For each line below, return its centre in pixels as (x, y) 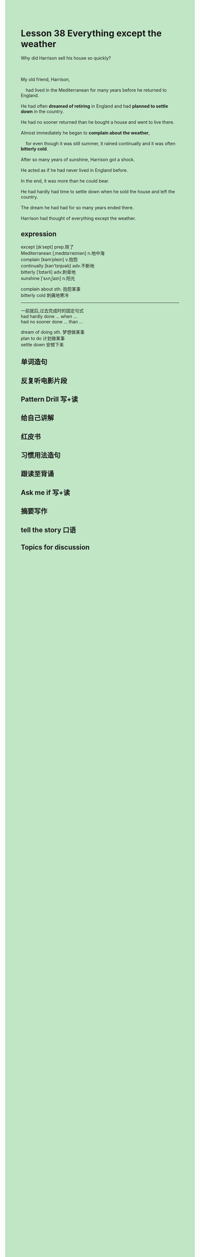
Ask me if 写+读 (45, 492)
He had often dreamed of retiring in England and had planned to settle (94, 106)
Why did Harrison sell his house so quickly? (66, 58)
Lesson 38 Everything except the (91, 33)
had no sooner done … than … (52, 321)
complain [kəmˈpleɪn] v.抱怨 (49, 259)
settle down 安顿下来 (42, 344)
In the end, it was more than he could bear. (65, 181)
